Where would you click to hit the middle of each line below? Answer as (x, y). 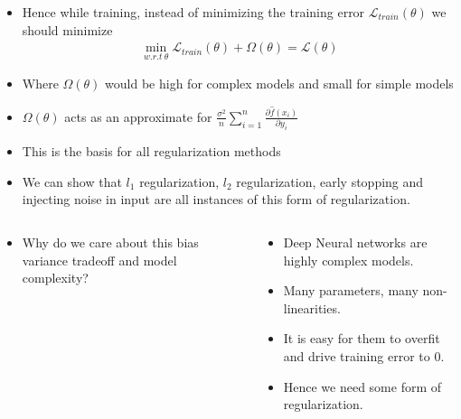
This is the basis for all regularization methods (151, 151)
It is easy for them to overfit (362, 338)
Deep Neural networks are (355, 242)
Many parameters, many (351, 290)
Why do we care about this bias (110, 242)
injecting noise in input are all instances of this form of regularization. (216, 199)
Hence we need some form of (362, 386)
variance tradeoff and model (99, 260)
